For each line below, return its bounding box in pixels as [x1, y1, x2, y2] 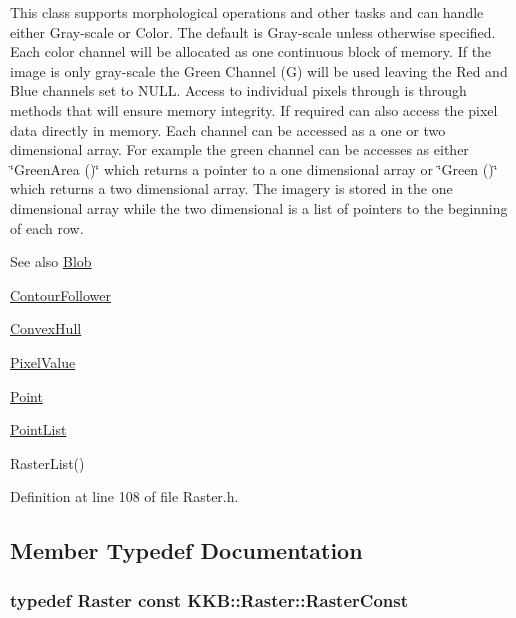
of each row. [10, 217, 84, 238]
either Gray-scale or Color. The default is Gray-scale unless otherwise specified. [10, 21, 496, 42]
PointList [10, 419, 67, 440]
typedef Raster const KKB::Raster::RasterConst [10, 587, 408, 612]
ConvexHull [10, 318, 82, 339]
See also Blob [10, 251, 92, 272]
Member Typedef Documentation [10, 535, 363, 566]
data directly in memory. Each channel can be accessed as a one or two [10, 119, 446, 140]
